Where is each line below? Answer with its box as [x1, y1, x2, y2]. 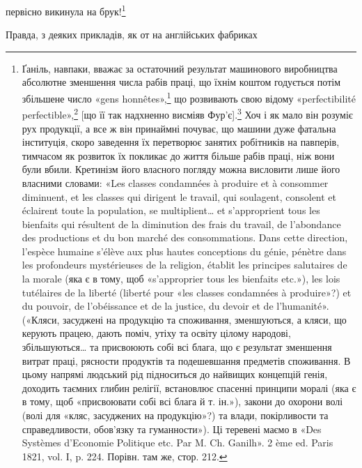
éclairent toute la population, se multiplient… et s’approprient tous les [22, 203, 320, 218]
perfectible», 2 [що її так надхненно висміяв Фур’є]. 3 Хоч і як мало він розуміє [22, 105, 353, 121]
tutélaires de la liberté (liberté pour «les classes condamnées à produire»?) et [22, 285, 352, 299]
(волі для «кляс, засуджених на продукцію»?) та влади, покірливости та [22, 408, 329, 422]
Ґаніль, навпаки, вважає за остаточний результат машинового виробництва [22, 61, 338, 75]
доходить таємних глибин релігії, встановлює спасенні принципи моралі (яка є [22, 380, 356, 395]
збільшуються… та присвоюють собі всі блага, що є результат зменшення [22, 340, 332, 354]
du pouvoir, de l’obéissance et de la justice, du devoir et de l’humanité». [22, 299, 329, 313]
